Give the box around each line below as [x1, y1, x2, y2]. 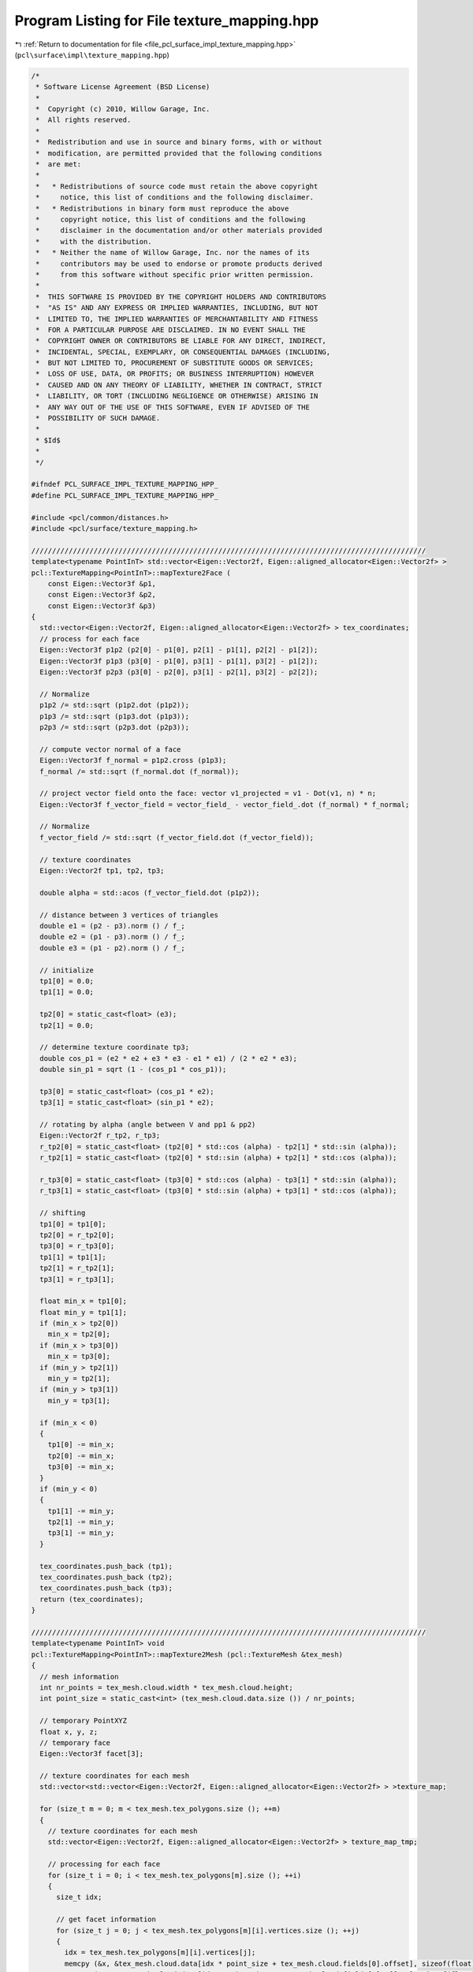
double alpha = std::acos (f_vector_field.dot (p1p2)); [39, 888, 260, 897]
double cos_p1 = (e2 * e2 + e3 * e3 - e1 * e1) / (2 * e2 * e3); [39, 1054, 298, 1063]
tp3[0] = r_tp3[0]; [39, 1242, 115, 1250]
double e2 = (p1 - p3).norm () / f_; [39, 932, 185, 942]
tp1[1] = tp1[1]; [39, 1253, 106, 1261]
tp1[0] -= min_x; [47, 1440, 115, 1449]
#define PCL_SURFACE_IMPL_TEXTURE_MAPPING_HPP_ [31, 491, 218, 500]
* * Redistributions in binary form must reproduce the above [35, 204, 289, 213]
